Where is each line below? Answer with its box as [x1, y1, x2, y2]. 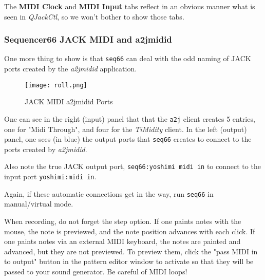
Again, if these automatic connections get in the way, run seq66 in [4, 188, 214, 199]
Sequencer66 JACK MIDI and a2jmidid [4, 33, 172, 46]
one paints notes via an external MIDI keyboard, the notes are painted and [4, 236, 241, 247]
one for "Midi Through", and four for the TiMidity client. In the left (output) [4, 123, 247, 134]
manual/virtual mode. [4, 198, 73, 209]
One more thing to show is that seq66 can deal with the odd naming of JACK [4, 53, 251, 64]
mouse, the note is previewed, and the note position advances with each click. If [4, 226, 255, 236]
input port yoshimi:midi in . [4, 171, 97, 182]
